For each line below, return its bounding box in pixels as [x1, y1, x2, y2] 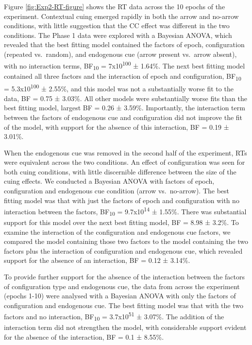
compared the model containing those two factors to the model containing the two [4, 236, 249, 246]
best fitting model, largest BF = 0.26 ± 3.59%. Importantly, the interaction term [4, 103, 245, 113]
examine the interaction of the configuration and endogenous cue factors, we [4, 226, 231, 237]
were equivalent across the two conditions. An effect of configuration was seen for [4, 157, 245, 167]
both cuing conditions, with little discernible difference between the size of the [4, 166, 236, 176]
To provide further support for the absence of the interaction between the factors [4, 272, 245, 281]
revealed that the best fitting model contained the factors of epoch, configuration [4, 39, 245, 50]
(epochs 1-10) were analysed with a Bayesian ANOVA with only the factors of [4, 291, 236, 301]
